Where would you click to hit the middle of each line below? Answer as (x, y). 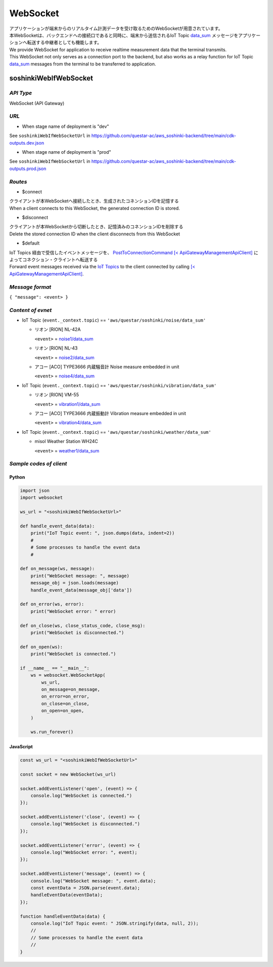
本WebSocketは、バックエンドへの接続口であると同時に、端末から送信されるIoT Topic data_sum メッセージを (124, 35)
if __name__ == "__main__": (55, 668)
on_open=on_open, (63, 711)
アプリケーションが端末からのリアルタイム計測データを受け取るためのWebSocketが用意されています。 (116, 28)
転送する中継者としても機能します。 (64, 43)
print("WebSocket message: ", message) (80, 576)
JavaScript (21, 746)
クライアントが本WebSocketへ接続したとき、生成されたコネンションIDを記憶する (94, 201)
